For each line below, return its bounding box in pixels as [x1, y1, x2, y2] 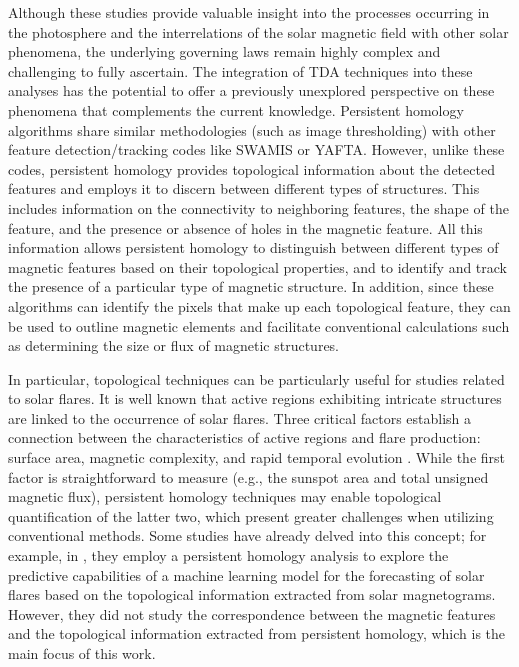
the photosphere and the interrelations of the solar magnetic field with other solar [8, 21, 509, 42]
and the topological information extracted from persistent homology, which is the [8, 623, 506, 644]
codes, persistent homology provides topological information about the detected [8, 158, 495, 179]
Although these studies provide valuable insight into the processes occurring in [8, 2, 490, 22]
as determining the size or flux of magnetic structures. [8, 335, 340, 356]
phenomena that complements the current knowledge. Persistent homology [8, 99, 464, 120]
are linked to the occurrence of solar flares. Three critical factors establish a [8, 407, 472, 428]
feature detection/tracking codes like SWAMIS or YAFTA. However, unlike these [8, 139, 505, 160]
